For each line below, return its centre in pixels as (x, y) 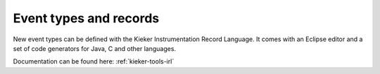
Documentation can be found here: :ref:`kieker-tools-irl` (94, 61)
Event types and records (86, 18)
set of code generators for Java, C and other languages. (94, 48)
